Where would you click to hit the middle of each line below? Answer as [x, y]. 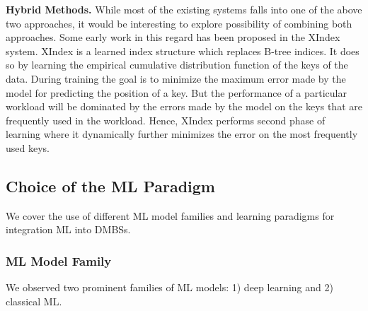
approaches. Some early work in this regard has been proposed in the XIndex [173, 37]
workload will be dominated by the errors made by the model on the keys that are [184, 106]
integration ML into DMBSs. [68, 229]
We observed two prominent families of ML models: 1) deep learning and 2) [169, 287]
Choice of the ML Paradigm [110, 186]
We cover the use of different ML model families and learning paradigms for [170, 215]
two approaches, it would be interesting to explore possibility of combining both [179, 23]
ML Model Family [59, 260]
